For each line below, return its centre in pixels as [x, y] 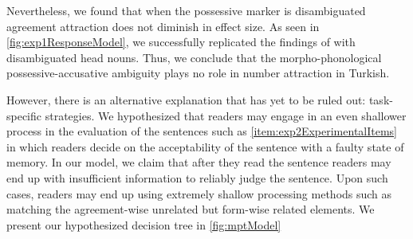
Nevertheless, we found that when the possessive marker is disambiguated [186, 10]
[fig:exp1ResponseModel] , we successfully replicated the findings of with [181, 42]
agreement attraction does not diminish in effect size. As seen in [163, 26]
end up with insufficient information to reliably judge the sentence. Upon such [197, 177]
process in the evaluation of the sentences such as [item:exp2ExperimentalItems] [202, 131]
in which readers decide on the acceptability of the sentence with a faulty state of [205, 146]
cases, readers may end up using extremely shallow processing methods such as [199, 193]
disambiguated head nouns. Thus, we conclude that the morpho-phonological [194, 57]
